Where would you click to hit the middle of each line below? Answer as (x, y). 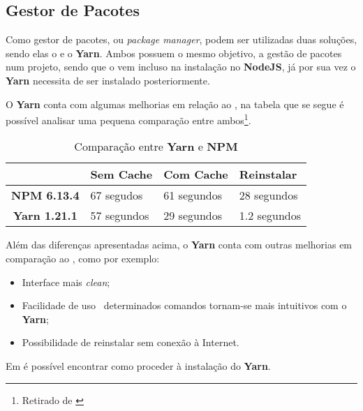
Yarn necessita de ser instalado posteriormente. (108, 80)
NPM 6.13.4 (45, 195)
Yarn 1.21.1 (45, 216)
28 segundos (268, 195)
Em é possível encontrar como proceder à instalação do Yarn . (138, 365)
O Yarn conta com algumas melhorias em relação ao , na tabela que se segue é (175, 104)
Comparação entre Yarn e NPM (156, 147)
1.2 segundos (270, 216)
